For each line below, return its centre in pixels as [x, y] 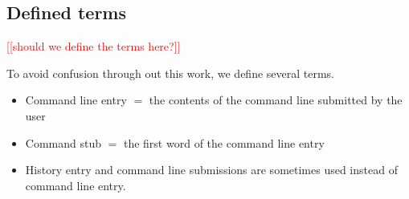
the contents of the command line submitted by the [276, 100]
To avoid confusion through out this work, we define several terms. [171, 73]
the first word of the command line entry [224, 142]
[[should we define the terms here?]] [94, 46]
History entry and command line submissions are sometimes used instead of [211, 170]
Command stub [63, 142]
